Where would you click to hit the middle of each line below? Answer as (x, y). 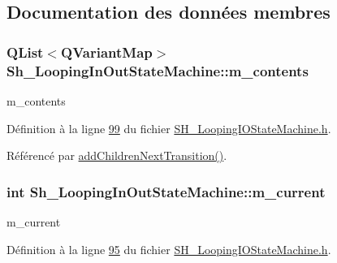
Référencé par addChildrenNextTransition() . (117, 155)
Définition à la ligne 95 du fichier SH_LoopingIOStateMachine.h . (169, 249)
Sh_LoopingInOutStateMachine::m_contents (158, 70)
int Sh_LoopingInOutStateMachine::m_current (166, 191)
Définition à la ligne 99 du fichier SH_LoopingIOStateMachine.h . (169, 128)
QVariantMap (107, 52)
